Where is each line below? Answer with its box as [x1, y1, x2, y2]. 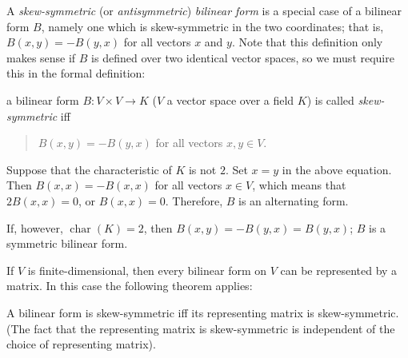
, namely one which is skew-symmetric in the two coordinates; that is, [41, 18, 384, 34]
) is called [306, 91, 354, 108]
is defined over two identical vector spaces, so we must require [91, 49, 394, 66]
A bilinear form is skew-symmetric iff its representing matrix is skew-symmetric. [6, 304, 399, 320]
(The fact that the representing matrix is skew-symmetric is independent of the [6, 320, 395, 336]
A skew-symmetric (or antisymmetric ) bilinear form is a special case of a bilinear [6, 2, 402, 18]
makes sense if [6, 49, 76, 66]
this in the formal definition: [6, 65, 146, 82]
